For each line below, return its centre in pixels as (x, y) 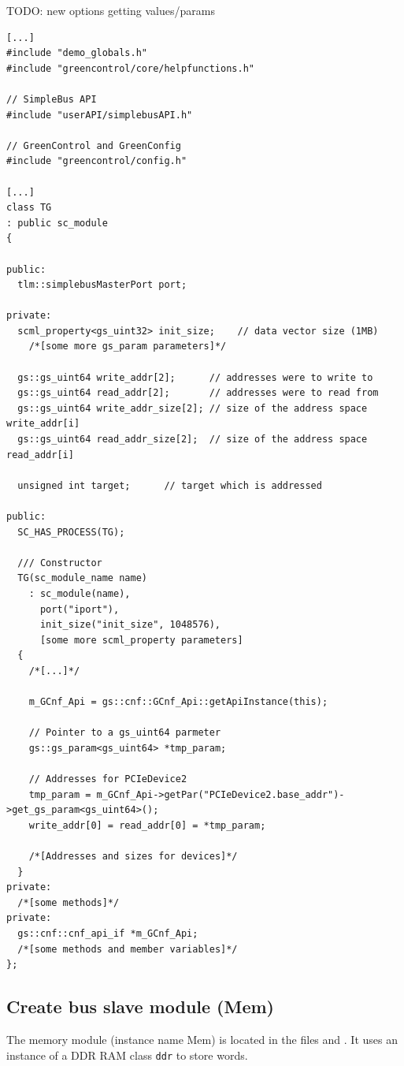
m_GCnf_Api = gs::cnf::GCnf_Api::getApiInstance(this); (178, 702)
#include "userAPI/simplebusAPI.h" (100, 115)
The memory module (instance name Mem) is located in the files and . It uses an (202, 1040)
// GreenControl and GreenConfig (94, 145)
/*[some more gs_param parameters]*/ (128, 347)
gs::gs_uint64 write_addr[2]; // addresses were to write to (195, 377)
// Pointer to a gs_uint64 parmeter (125, 733)
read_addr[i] (40, 455)
